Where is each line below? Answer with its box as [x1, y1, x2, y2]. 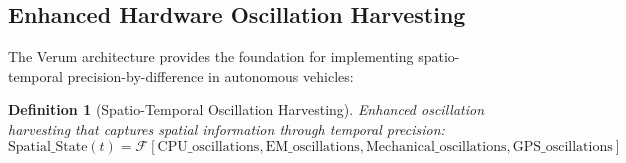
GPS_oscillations [512, 139, 613, 154]
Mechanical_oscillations [365, 139, 507, 154]
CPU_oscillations [157, 139, 260, 154]
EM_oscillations [265, 139, 360, 154]
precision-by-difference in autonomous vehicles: [67, 65, 354, 86]
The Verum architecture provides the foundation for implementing [8, 46, 414, 67]
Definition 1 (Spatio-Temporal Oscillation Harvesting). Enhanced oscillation [8, 99, 485, 120]
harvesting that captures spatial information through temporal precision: [8, 118, 445, 139]
